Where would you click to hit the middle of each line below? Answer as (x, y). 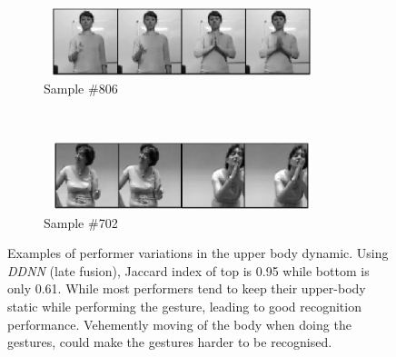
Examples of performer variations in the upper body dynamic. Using (198, 253)
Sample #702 (81, 222)
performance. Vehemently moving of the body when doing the (179, 324)
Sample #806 (81, 89)
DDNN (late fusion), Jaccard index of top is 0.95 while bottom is (188, 270)
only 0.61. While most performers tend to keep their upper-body (187, 288)
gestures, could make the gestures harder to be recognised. (170, 342)
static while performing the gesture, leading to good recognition (184, 306)
